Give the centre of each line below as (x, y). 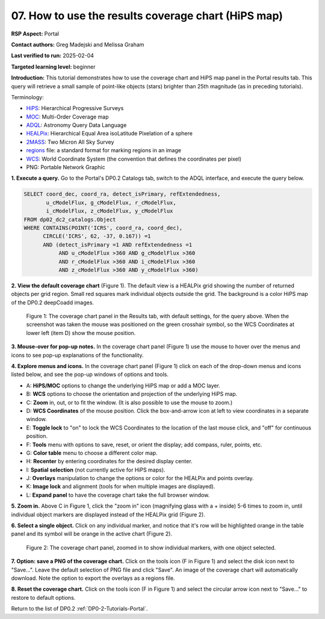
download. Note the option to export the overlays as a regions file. (93, 578)
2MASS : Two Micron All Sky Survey (70, 142)
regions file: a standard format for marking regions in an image (104, 150)
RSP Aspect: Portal (35, 34)
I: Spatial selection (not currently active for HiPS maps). (96, 470)
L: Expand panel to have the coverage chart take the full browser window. (118, 495)
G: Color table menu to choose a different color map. (92, 453)
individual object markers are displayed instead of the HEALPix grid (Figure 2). (108, 514)
